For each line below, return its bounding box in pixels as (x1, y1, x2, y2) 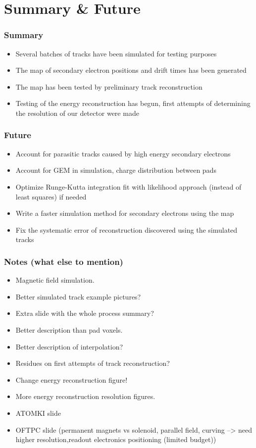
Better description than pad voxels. (15, 324, 123, 335)
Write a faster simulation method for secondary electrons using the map (15, 208, 234, 218)
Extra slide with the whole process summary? (15, 308, 154, 318)
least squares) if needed (15, 191, 87, 201)
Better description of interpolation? (15, 341, 123, 351)
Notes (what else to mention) (4, 255, 123, 267)
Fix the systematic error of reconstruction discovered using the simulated (15, 224, 238, 235)
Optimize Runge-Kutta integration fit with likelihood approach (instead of (15, 181, 242, 192)
